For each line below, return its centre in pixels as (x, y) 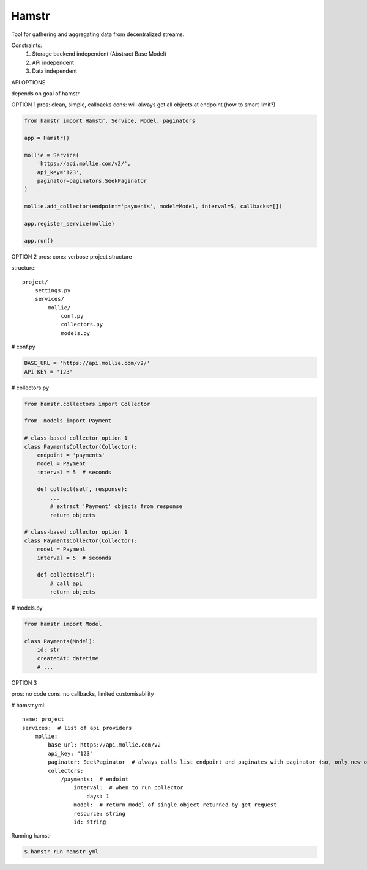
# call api (66, 583)
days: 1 (98, 796)
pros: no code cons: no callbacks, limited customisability (83, 694)
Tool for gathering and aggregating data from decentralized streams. (98, 34)
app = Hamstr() (47, 138)
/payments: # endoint (95, 779)
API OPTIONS (28, 82)
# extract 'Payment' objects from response (116, 507)
